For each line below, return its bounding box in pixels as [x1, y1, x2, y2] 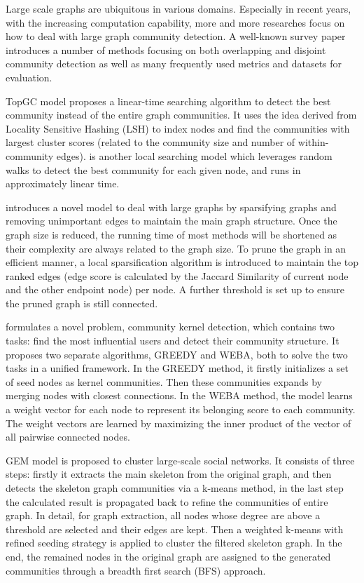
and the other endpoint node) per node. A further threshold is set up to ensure [6, 282, 344, 297]
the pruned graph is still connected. [6, 295, 158, 310]
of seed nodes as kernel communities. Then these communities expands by [6, 374, 323, 389]
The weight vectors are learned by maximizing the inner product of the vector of [6, 415, 351, 430]
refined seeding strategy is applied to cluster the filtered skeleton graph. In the [6, 535, 342, 550]
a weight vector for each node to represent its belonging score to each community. [6, 402, 356, 417]
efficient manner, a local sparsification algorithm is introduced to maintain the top [6, 255, 359, 269]
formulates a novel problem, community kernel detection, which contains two [6, 319, 335, 334]
